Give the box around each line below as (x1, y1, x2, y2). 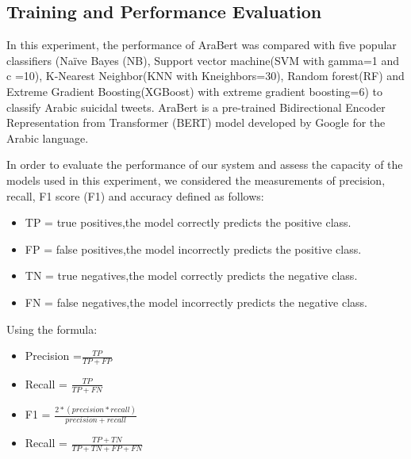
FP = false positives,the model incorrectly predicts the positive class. (25, 240, 362, 257)
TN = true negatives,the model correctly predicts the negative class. (25, 267, 358, 284)
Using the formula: (6, 320, 98, 337)
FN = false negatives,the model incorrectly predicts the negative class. (25, 293, 367, 310)
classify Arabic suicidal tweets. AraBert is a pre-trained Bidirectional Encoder (6, 98, 386, 115)
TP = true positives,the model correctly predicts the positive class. (25, 214, 351, 231)
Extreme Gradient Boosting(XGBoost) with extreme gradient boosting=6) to (6, 82, 383, 99)
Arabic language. (6, 129, 89, 146)
